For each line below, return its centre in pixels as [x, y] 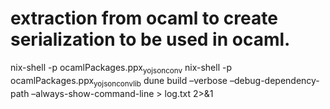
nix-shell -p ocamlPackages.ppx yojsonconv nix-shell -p [121, 68]
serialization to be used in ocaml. [150, 39]
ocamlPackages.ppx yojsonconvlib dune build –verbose [119, 81]
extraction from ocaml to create [144, 18]
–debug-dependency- [274, 80]
